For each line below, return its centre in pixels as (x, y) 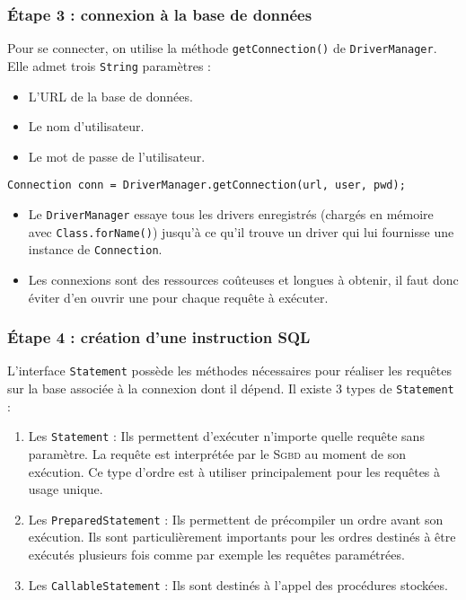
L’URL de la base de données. (110, 96)
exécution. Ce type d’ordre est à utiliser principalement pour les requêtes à (234, 471)
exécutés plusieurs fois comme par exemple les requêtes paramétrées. (216, 554)
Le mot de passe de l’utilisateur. (117, 156)
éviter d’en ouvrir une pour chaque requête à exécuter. (178, 297)
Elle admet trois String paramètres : (109, 65)
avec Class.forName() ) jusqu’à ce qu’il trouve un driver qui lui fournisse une (241, 231)
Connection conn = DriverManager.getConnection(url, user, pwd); (207, 185)
